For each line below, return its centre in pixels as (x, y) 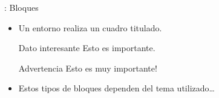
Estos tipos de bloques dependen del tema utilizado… (116, 88)
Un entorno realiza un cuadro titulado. (90, 27)
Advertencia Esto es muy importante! (88, 68)
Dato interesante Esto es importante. (87, 48)
